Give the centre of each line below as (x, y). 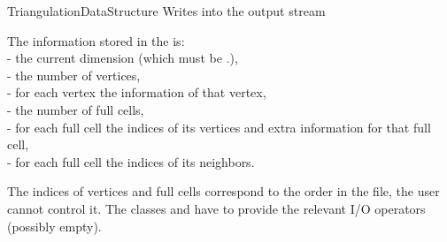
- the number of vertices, (74, 75)
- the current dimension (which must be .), (123, 58)
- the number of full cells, (76, 109)
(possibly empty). (54, 226)
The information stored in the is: (96, 40)
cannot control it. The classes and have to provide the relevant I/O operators (216, 208)
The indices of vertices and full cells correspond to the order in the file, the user (223, 191)
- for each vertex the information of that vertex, (137, 92)
